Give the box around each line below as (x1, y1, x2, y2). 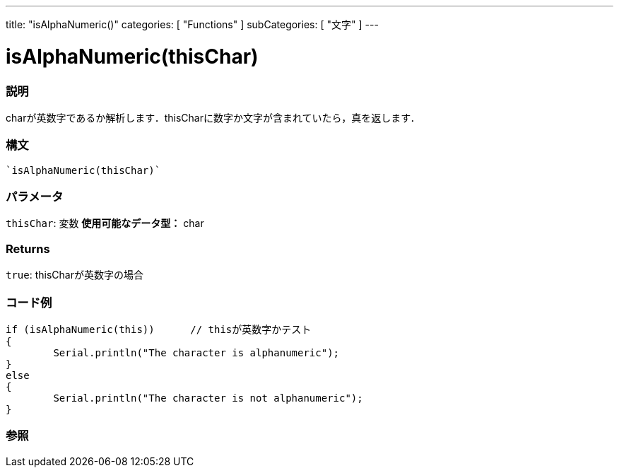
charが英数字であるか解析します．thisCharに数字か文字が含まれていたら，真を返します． (6, 111, 420, 124)
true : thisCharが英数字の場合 (6, 269, 143, 281)
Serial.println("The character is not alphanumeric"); (53, 392, 363, 404)
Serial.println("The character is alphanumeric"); (53, 346, 340, 358)
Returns (6, 241, 50, 256)
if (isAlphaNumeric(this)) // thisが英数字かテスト (6, 323, 312, 335)
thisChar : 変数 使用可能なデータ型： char (6, 217, 204, 230)
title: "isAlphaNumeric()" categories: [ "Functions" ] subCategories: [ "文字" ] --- (6, 18, 379, 30)
